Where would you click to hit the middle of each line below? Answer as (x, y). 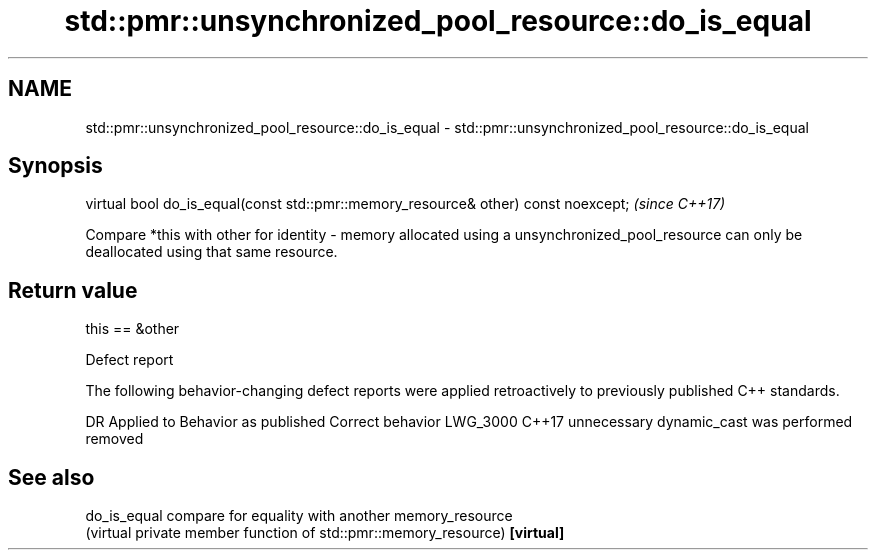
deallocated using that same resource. (211, 252)
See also (51, 477)
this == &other (132, 329)
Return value (73, 290)
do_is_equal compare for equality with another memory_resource (299, 516)
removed (114, 439)
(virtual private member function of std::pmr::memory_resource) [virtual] (325, 533)
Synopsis (55, 166)
